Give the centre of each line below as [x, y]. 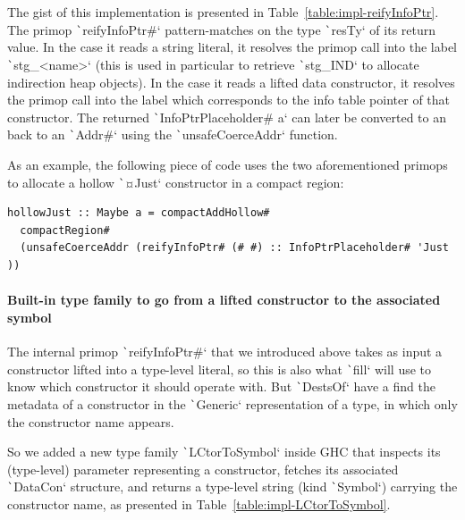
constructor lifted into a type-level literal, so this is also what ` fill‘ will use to [220, 369]
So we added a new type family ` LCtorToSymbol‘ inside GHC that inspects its [224, 452]
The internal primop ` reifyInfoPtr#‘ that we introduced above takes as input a [225, 352]
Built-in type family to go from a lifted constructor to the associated [224, 300]
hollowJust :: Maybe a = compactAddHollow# [139, 213]
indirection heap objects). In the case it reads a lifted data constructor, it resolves [231, 82]
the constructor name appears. [91, 421]
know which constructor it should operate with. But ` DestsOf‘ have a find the [221, 386]
